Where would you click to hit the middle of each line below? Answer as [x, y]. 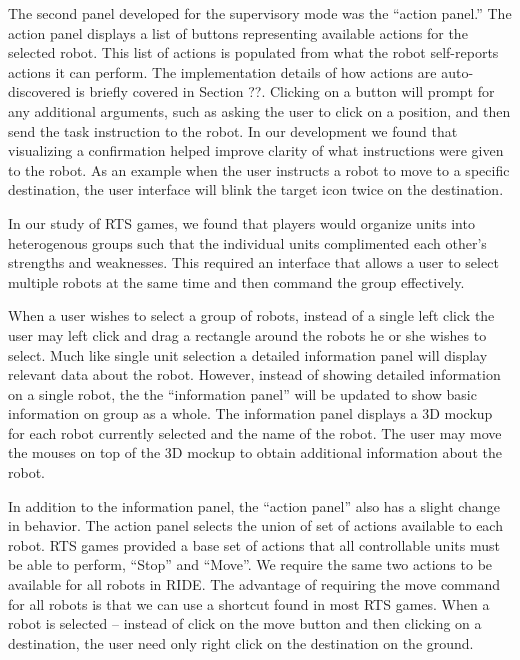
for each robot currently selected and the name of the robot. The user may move [255, 432]
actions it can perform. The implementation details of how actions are [222, 71]
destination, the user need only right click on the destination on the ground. [241, 642]
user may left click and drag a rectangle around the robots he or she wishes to [247, 334]
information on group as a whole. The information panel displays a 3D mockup [250, 413]
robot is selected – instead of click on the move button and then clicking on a [245, 623]
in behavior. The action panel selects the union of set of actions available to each [255, 525]
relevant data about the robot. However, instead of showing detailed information [254, 374]
